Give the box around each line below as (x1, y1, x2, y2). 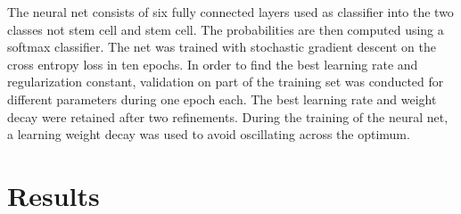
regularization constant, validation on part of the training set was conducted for (7, 72, 444, 91)
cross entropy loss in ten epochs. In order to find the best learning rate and (7, 54, 418, 73)
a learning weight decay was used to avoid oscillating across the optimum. (7, 125, 410, 144)
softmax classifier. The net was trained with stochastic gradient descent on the (7, 37, 436, 56)
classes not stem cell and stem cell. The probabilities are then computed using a (7, 20, 444, 38)
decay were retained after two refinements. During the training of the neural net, (7, 107, 449, 126)
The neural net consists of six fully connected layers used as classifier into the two (7, 3, 454, 21)
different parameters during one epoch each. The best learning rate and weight (7, 89, 437, 108)
